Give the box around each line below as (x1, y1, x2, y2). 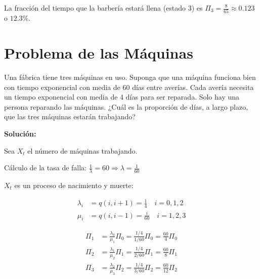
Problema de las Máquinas (4, 42, 193, 63)
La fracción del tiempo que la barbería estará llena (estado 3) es (4, 3, 203, 13)
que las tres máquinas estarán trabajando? (4, 111, 136, 122)
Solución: (4, 128, 36, 138)
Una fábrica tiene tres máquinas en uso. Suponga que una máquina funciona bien (4, 72, 256, 82)
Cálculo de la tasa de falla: (4, 162, 87, 173)
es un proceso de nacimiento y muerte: (14, 180, 134, 191)
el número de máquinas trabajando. (27, 145, 138, 156)
